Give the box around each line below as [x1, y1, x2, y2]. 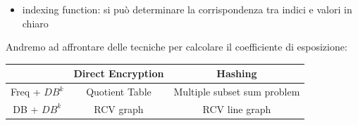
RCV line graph [202, 101, 271, 116]
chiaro [22, 15, 49, 30]
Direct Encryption [73, 66, 164, 81]
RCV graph [94, 101, 144, 116]
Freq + [11, 84, 41, 99]
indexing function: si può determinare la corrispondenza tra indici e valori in [22, 2, 352, 16]
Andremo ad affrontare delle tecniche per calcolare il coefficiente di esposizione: [6, 39, 347, 54]
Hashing [216, 66, 257, 81]
